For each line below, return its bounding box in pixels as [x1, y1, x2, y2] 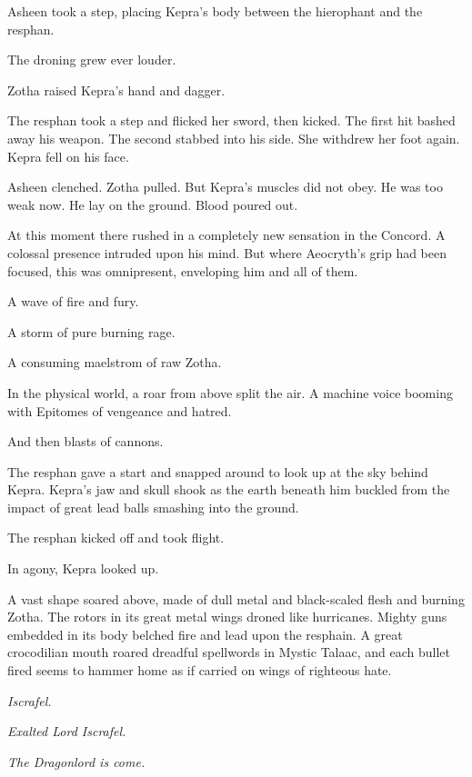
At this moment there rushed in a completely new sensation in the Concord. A [7, 225, 446, 244]
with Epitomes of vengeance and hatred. [7, 401, 232, 420]
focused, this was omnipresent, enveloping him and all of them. [7, 261, 358, 280]
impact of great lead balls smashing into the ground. [7, 497, 299, 516]
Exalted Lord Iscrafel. [7, 722, 126, 741]
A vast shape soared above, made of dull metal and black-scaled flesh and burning [7, 589, 465, 608]
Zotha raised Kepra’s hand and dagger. [7, 80, 226, 99]
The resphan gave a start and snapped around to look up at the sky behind [7, 462, 428, 481]
